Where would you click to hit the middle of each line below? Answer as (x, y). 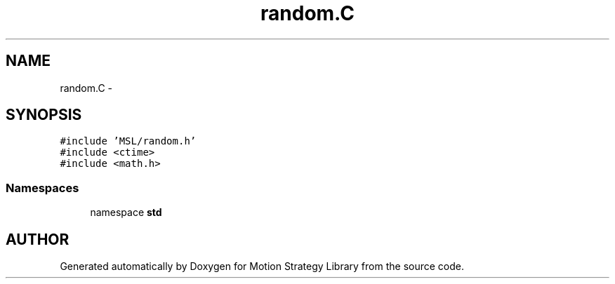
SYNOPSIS (44, 115)
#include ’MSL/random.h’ (128, 141)
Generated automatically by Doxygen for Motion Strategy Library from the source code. (262, 266)
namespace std (126, 212)
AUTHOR (38, 239)
